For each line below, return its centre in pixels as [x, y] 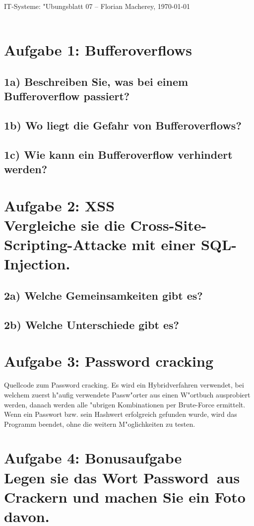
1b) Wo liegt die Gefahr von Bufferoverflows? [123, 125]
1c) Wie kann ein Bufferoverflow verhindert [118, 154]
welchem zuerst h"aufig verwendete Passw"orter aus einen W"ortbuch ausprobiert [127, 394]
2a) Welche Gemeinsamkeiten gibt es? [103, 296]
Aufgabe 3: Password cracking [109, 361]
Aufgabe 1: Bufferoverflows [98, 50]
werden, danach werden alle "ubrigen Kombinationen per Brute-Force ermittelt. [125, 404]
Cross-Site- [168, 225]
